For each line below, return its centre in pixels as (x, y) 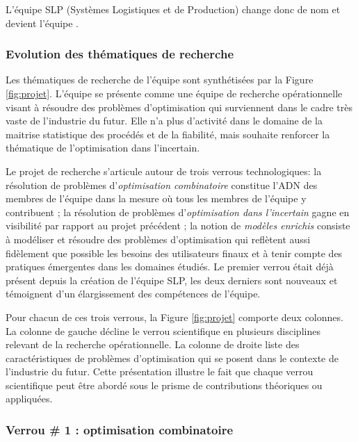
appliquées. (29, 399)
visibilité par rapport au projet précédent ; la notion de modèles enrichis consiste (178, 226)
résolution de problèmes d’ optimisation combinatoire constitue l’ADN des (162, 185)
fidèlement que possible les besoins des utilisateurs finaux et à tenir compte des (174, 253)
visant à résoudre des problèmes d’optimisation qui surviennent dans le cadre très (179, 107)
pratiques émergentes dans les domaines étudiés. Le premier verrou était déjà (170, 267)
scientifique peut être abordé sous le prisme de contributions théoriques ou (164, 385)
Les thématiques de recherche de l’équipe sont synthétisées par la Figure (160, 80)
